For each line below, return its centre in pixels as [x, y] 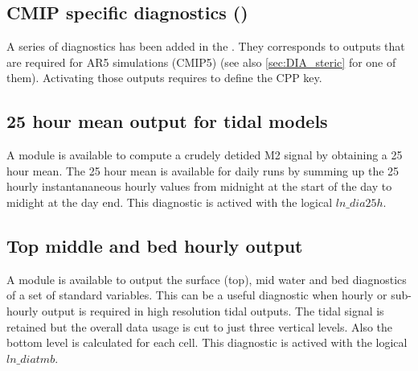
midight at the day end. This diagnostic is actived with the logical [170, 202]
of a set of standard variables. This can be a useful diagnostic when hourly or [197, 295]
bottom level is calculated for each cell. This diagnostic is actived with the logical [207, 342]
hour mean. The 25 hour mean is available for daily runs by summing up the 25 [203, 170]
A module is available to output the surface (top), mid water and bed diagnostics [207, 279]
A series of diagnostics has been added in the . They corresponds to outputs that [206, 46]
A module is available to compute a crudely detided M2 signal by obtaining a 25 [205, 155]
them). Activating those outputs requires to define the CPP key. [164, 78]
